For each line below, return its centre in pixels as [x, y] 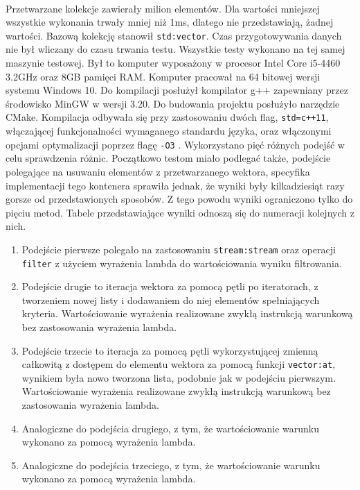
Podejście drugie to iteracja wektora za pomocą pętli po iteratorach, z [170, 286]
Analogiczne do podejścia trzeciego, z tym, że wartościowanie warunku [171, 465]
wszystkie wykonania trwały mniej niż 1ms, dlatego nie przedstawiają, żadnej [170, 22]
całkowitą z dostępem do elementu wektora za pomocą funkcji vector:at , [179, 364]
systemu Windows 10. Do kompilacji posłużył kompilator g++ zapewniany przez [177, 90]
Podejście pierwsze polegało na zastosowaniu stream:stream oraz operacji [179, 249]
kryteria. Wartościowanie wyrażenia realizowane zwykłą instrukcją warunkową [187, 313]
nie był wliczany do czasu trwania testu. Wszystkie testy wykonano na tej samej [175, 49]
